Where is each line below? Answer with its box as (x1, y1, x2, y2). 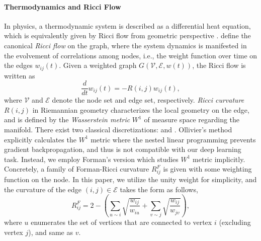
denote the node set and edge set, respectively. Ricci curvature (52, 95, 244, 105)
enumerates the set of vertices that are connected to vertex (31, 217, 212, 227)
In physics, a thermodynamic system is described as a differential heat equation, (4, 20, 251, 31)
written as (4, 70, 35, 81)
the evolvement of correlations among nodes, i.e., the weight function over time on (4, 50, 257, 60)
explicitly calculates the (4, 134, 76, 144)
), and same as (28, 226, 73, 237)
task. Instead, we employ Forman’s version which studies (4, 153, 179, 164)
